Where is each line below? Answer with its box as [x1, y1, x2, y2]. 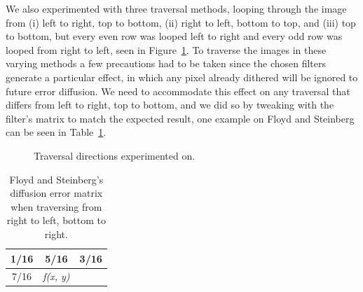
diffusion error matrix [10, 186, 103, 200]
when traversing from [11, 199, 102, 214]
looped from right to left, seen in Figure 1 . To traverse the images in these [6, 42, 327, 57]
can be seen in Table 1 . [6, 125, 107, 139]
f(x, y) [43, 269, 70, 284]
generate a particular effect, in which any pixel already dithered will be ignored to [6, 69, 358, 84]
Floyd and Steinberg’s [9, 172, 104, 186]
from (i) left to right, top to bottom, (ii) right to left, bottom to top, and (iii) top [6, 15, 356, 29]
